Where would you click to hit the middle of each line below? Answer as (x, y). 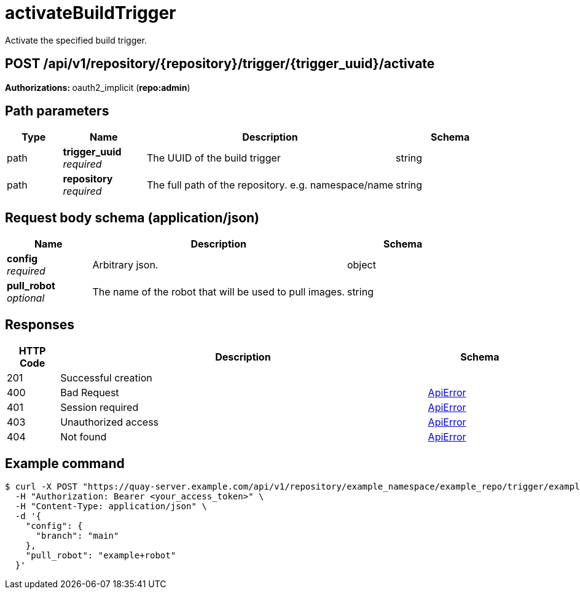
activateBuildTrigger (91, 13)
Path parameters (57, 111)
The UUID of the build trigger (214, 158)
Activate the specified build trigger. (76, 40)
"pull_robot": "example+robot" (101, 555)
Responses (40, 324)
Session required (100, 408)
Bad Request (90, 393)
